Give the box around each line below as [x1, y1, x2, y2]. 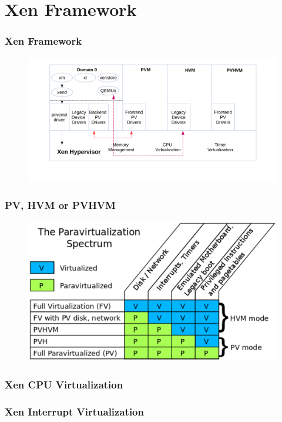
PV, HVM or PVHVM [5, 198, 116, 212]
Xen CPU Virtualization [5, 377, 123, 391]
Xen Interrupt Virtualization [5, 404, 144, 418]
